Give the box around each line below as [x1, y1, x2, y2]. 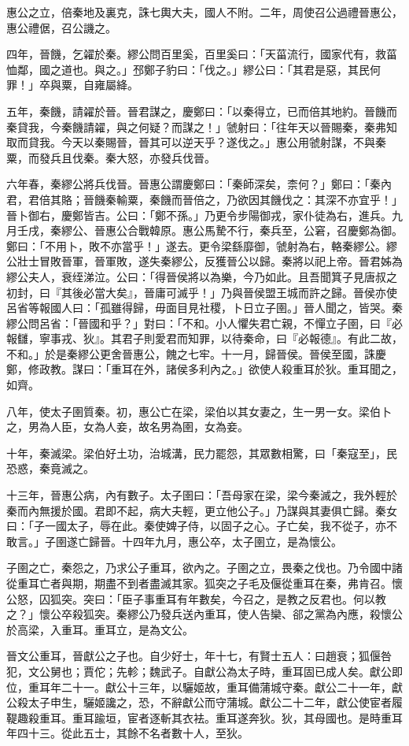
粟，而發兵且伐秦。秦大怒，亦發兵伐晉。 [6, 149, 216, 165]
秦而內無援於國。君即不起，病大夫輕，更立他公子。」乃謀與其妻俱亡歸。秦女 [6, 502, 397, 518]
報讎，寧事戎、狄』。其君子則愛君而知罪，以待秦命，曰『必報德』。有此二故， [6, 330, 403, 347]
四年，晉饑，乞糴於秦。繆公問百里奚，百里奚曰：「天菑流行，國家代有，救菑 [6, 46, 397, 62]
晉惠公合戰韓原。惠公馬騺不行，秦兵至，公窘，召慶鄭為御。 [94, 222, 403, 239]
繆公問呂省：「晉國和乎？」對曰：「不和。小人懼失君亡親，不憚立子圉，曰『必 [6, 314, 403, 331]
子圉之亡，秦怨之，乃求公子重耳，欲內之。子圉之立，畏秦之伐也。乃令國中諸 [6, 559, 403, 576]
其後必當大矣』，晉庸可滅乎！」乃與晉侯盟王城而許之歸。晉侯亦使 [61, 284, 397, 300]
